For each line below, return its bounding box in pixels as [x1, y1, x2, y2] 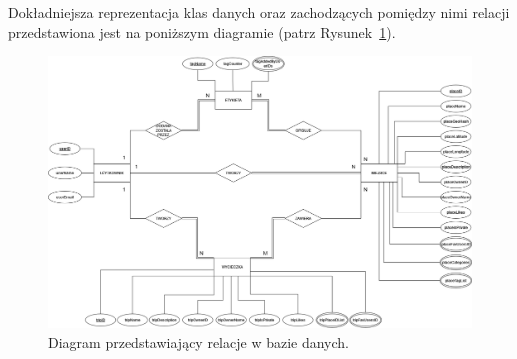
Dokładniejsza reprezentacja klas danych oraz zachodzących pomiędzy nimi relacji [8, 2, 510, 22]
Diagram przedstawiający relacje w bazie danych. [48, 331, 349, 352]
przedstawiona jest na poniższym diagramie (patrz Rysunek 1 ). [8, 21, 396, 42]
